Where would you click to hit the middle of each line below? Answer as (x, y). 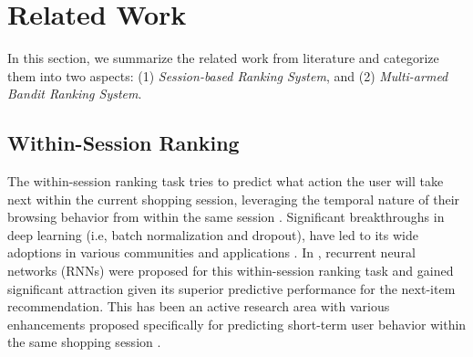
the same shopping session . (84, 342)
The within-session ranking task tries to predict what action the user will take (226, 181)
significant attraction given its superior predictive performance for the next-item (231, 288)
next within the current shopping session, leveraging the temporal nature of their (234, 199)
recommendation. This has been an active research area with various (199, 306)
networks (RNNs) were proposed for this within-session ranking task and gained (231, 271)
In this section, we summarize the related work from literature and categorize (223, 58)
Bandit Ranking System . (75, 94)
